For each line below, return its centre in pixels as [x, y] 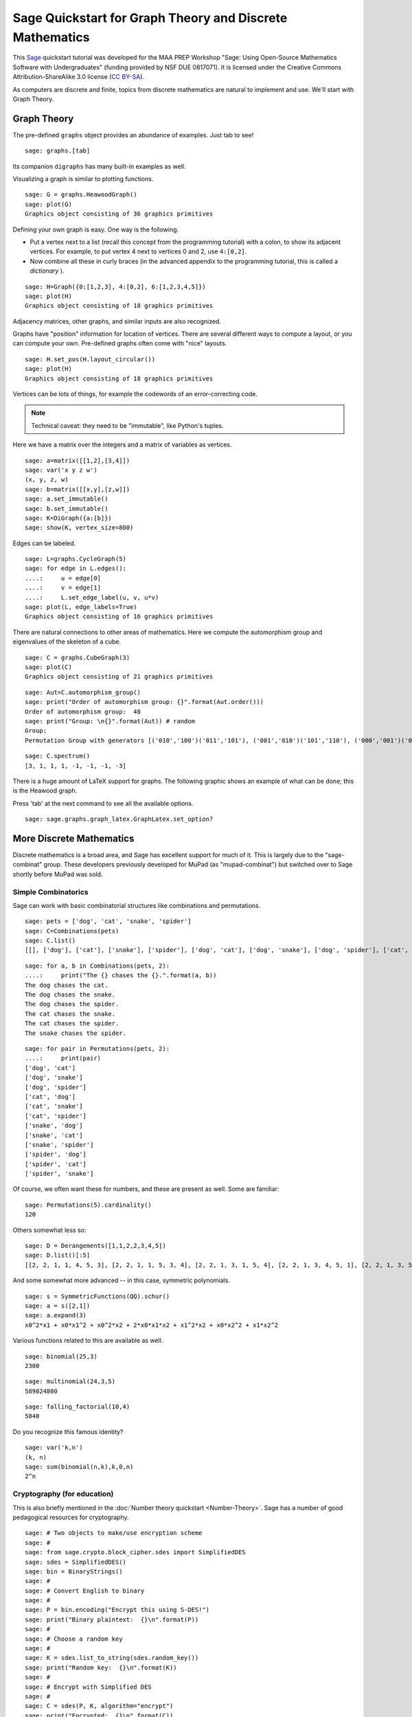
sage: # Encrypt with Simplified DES [89, 1687]
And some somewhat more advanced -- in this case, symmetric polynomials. [121, 1280]
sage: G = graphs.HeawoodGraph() [81, 195]
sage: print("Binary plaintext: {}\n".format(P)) [112, 1619]
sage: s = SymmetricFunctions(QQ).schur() [98, 1296]
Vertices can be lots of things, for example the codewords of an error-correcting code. [135, 394]
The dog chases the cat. [67, 985]
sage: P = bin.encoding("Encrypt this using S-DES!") [117, 1610]
